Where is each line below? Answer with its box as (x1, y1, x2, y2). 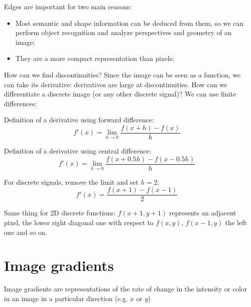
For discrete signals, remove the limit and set (4, 176, 139, 187)
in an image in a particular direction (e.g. (4, 293, 128, 303)
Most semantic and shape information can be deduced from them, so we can (15, 18, 244, 28)
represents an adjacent (169, 208, 236, 218)
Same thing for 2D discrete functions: (4, 208, 116, 218)
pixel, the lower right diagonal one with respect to (4, 217, 154, 227)
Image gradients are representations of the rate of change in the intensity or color (4, 284, 247, 294)
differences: (4, 98, 37, 108)
